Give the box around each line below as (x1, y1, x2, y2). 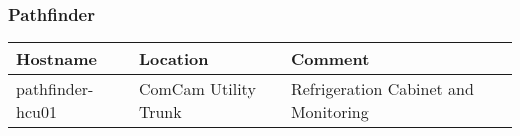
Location (138, 47, 209, 71)
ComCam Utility (138, 77, 256, 101)
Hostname (16, 47, 97, 71)
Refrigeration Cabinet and (290, 77, 474, 101)
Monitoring (290, 100, 369, 124)
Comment (290, 47, 370, 71)
